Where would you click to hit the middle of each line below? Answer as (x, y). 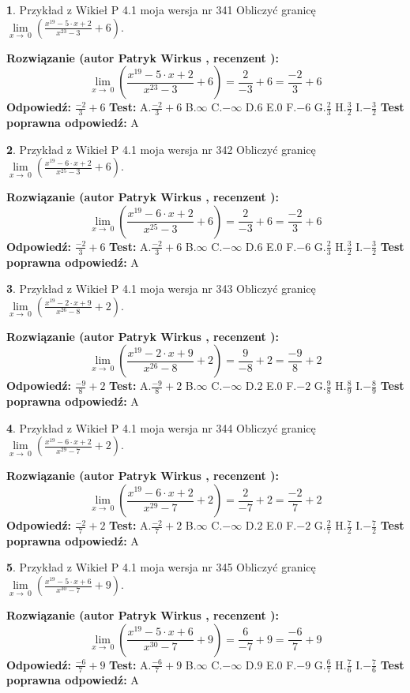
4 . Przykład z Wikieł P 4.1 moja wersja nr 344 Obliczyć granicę (161, 427)
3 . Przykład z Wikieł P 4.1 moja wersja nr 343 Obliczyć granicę (161, 288)
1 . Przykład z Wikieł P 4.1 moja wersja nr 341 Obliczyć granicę (161, 9)
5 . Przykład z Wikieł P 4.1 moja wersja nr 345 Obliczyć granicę (161, 567)
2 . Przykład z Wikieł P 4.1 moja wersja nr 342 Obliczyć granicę (161, 149)
